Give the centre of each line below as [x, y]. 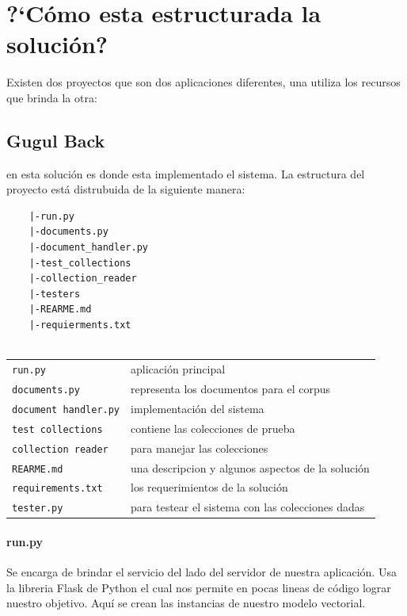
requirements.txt [57, 489]
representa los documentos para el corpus [231, 388]
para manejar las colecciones [200, 448]
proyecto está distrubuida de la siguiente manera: [126, 189]
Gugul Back [56, 140]
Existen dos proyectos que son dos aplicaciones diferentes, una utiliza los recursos [203, 82]
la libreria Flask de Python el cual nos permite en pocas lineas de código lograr [199, 587]
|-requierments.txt [80, 325]
